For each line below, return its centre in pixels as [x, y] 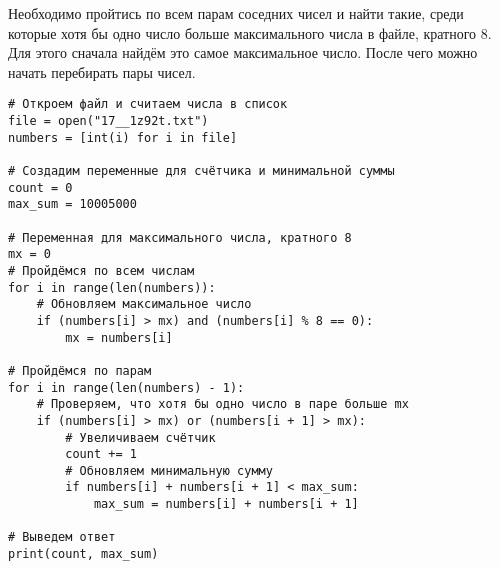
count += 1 [101, 454]
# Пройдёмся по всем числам [101, 270]
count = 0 [40, 187]
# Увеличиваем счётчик [140, 437]
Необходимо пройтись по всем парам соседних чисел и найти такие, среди [236, 13]
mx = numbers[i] [119, 337]
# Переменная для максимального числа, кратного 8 [180, 237]
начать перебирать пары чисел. [102, 71]
